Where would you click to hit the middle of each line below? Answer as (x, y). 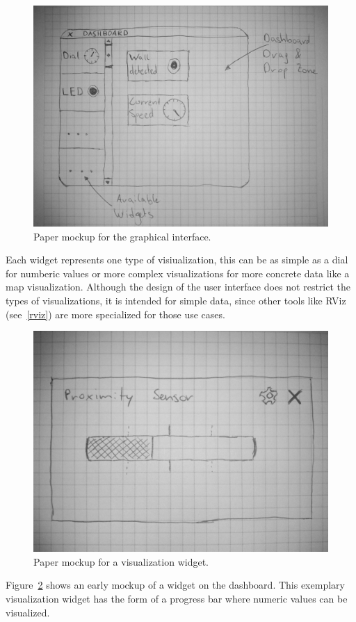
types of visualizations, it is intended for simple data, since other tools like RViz (176, 300)
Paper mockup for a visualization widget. (121, 561)
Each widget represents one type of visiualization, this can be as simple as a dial (177, 260)
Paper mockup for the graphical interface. (122, 236)
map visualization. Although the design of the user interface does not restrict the (178, 287)
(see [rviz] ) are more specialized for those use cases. (115, 314)
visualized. (28, 612)
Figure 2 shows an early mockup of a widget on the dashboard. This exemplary (175, 585)
